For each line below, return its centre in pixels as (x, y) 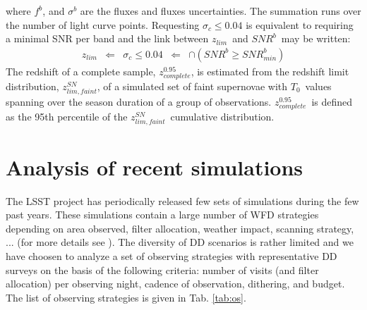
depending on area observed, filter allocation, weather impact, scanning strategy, (180, 228)
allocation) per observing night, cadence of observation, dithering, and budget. (175, 284)
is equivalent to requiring (300, 24)
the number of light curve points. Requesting (103, 24)
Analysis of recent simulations (155, 167)
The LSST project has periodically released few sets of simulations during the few (182, 200)
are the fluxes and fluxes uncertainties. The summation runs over (221, 11)
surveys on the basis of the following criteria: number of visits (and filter (162, 269)
